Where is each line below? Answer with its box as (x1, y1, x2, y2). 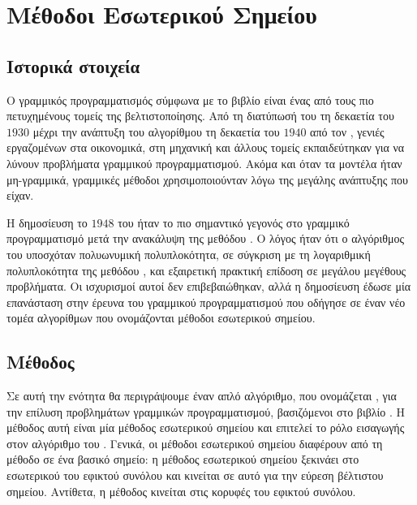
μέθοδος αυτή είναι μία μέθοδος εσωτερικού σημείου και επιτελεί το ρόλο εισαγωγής (6, 419, 405, 436)
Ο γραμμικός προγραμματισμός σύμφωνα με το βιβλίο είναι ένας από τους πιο (6, 91, 374, 108)
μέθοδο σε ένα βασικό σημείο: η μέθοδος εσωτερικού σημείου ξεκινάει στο (6, 451, 359, 468)
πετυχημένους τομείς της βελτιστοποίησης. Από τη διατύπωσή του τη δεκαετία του (6, 107, 394, 124)
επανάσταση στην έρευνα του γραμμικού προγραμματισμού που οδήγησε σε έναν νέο (6, 293, 406, 310)
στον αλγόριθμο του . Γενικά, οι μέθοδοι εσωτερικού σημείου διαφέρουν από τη (6, 434, 383, 451)
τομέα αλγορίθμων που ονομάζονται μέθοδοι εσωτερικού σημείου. (6, 309, 316, 326)
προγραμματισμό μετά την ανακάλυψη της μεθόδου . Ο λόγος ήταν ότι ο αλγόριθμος (6, 230, 404, 247)
